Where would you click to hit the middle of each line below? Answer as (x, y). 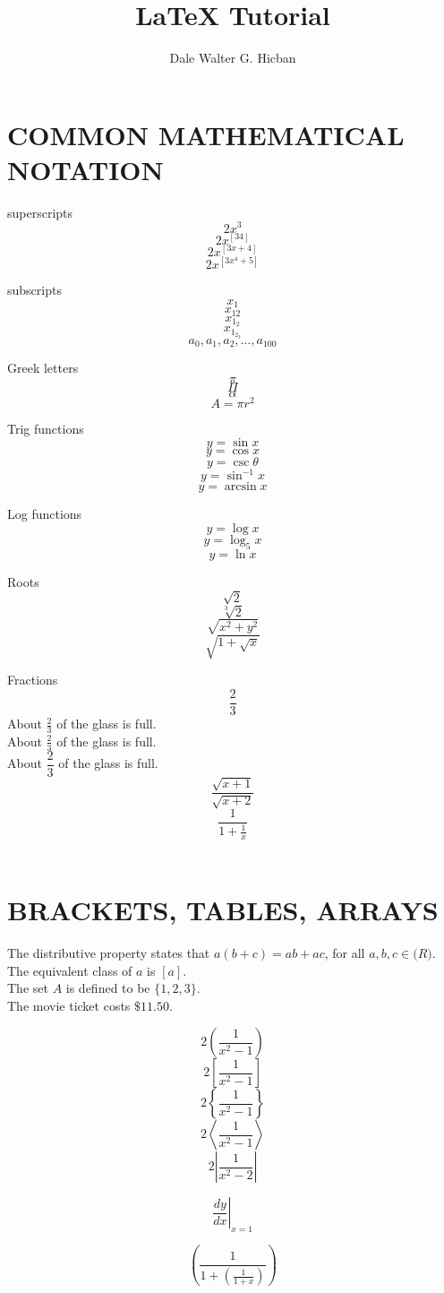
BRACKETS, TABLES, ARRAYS (223, 910)
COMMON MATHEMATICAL (206, 134)
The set (28, 988)
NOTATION (85, 169)
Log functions (45, 514)
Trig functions (46, 429)
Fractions (33, 680)
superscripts (40, 212)
